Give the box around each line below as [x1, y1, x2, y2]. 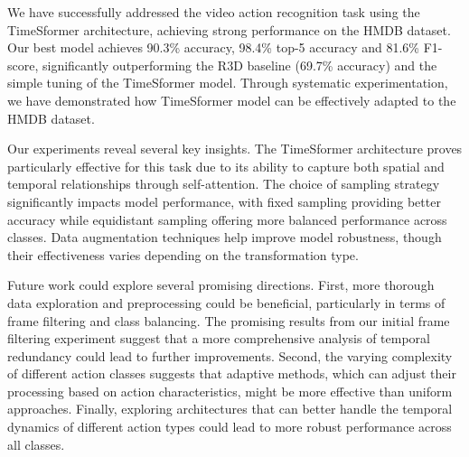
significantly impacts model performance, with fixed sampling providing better [7, 191, 441, 210]
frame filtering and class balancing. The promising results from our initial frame [7, 311, 450, 330]
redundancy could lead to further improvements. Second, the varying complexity [7, 346, 453, 365]
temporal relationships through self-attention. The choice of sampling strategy [7, 174, 440, 193]
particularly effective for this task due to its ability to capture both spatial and [7, 156, 445, 175]
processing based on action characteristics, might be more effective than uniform [7, 381, 453, 400]
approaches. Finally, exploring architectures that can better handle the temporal [7, 399, 453, 418]
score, [7, 55, 39, 74]
